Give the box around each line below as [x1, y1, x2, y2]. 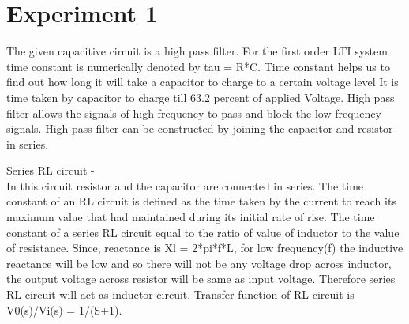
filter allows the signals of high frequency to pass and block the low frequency [6, 104, 381, 121]
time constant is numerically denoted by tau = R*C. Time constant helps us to [6, 58, 390, 74]
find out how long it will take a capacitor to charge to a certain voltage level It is [6, 73, 399, 90]
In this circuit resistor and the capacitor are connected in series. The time [6, 177, 364, 194]
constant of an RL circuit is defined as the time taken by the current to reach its [6, 193, 396, 209]
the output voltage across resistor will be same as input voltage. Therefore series [6, 270, 396, 287]
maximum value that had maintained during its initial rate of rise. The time [6, 209, 375, 225]
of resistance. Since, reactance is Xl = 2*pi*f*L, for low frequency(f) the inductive [6, 239, 403, 256]
